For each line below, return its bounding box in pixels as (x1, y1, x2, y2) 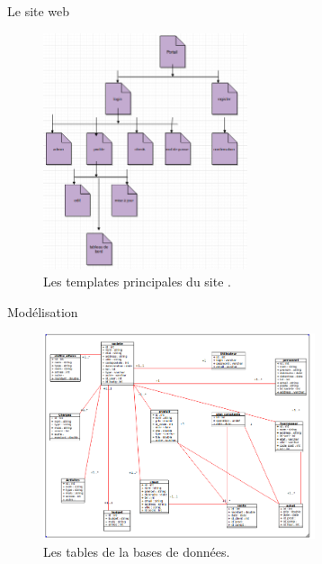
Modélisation (7, 302, 78, 321)
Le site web (7, 2, 70, 20)
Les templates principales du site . (43, 272, 231, 291)
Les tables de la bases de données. (43, 541, 230, 560)
